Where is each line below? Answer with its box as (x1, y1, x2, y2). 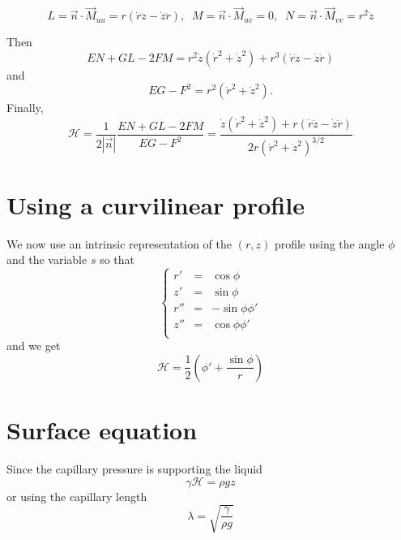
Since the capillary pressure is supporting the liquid (6, 460, 262, 477)
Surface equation (6, 413, 198, 447)
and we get (6, 337, 61, 354)
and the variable (6, 251, 87, 268)
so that (100, 251, 134, 268)
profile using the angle (274, 235, 385, 252)
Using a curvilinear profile (6, 188, 305, 221)
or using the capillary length (6, 487, 147, 504)
